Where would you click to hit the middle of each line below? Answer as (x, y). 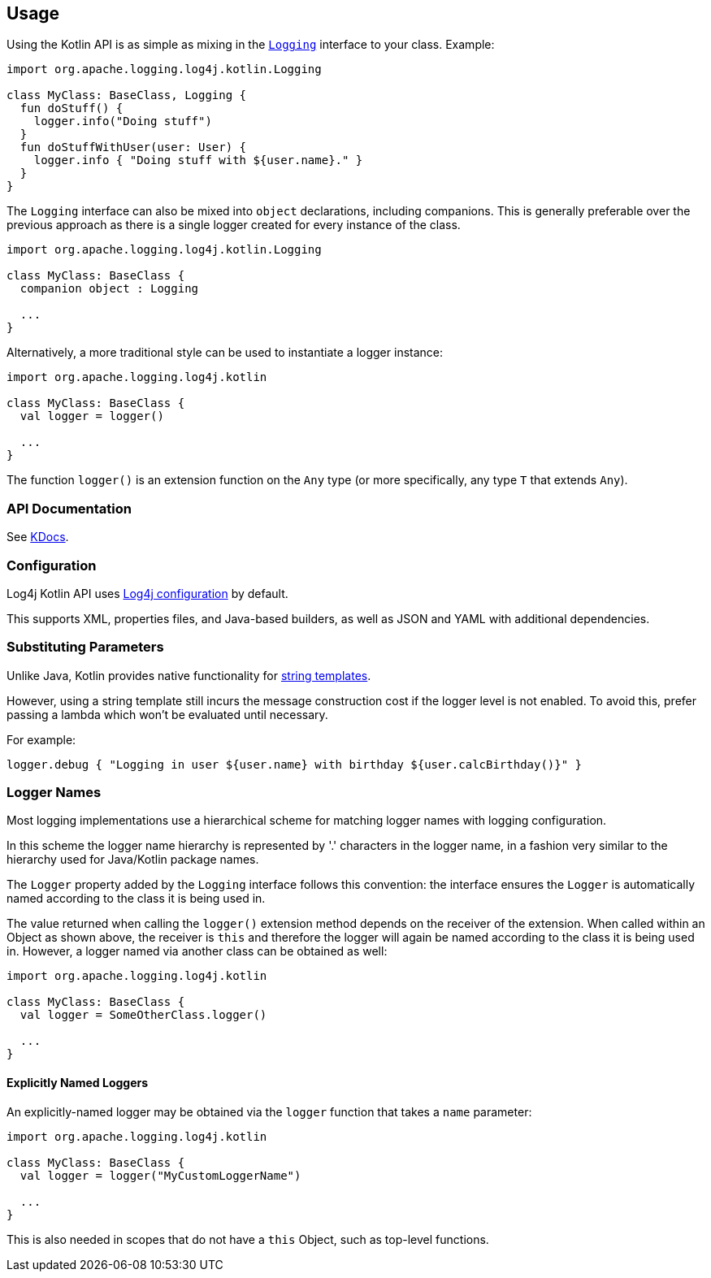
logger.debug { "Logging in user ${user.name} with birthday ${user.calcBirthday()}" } (295, 764)
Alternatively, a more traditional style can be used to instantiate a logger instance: (225, 353)
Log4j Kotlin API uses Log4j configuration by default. (147, 593)
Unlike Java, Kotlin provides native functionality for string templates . (189, 675)
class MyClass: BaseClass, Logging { (127, 95)
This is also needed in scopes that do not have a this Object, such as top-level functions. (248, 1239)
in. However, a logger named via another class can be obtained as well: (197, 951)
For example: (41, 739)
